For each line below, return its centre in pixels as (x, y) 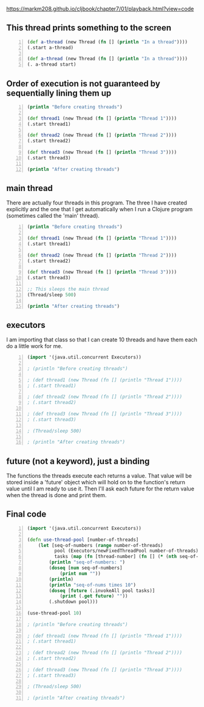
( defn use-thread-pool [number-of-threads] (83, 540)
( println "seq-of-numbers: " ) (87, 562)
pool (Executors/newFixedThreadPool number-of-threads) (127, 551)
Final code (26, 514)
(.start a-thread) (50, 47)
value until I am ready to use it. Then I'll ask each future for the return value (100, 489)
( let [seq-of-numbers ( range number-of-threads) (100, 545)
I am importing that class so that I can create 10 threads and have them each (102, 340)
